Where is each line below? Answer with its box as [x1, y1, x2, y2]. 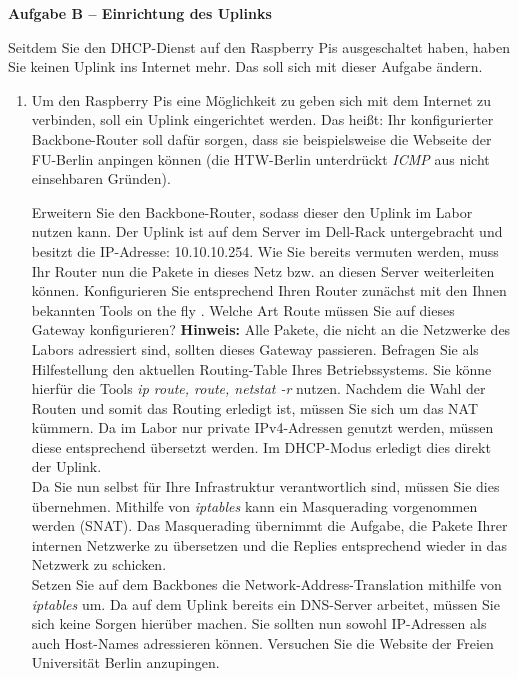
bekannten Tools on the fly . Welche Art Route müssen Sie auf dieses [31, 299, 455, 320]
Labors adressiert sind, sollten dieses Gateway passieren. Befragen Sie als [31, 338, 479, 359]
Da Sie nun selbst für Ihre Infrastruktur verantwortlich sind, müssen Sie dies [31, 476, 500, 497]
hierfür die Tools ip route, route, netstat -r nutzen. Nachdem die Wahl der [31, 378, 486, 399]
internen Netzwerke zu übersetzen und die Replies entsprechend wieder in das [31, 534, 507, 555]
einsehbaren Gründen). [31, 168, 171, 189]
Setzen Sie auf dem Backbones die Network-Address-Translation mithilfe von [31, 574, 502, 595]
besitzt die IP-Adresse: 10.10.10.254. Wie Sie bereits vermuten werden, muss [31, 240, 499, 261]
